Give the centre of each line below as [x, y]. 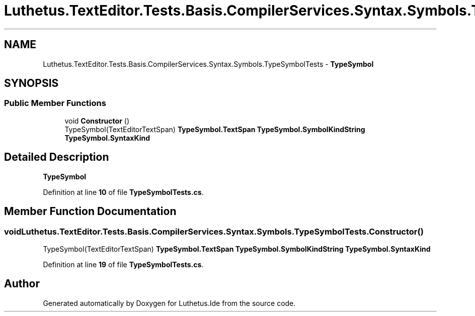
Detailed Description [57, 157]
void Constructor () [97, 121]
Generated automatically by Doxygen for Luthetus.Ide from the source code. [169, 303]
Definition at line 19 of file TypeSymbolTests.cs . [123, 264]
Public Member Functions [55, 103]
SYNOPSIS [31, 83]
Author [22, 284]
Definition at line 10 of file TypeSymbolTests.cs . [123, 192]
